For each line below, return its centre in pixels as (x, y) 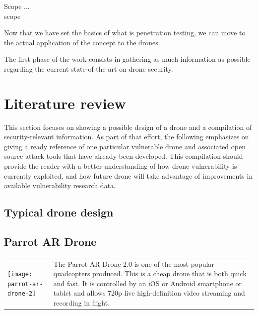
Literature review (65, 103)
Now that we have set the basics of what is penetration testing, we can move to (125, 33)
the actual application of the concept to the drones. (82, 42)
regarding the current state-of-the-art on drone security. (89, 68)
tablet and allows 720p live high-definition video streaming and (149, 293)
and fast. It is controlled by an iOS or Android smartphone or (148, 283)
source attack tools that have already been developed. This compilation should (124, 156)
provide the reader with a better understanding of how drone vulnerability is (121, 166)
